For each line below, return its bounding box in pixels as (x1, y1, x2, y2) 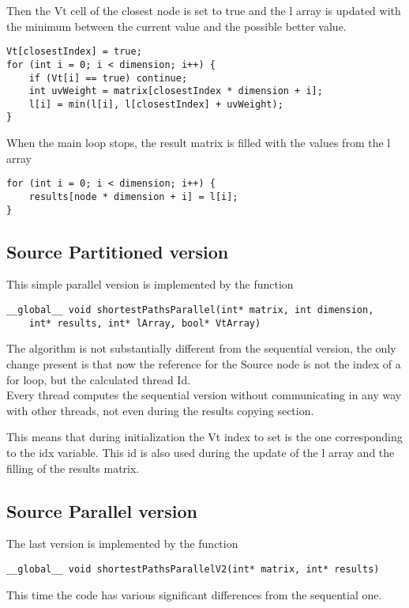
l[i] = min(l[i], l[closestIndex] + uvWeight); (28, 98, 283, 110)
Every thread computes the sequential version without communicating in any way (6, 387, 402, 403)
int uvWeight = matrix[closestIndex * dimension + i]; (28, 85, 323, 97)
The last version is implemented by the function (6, 535, 238, 552)
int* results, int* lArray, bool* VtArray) (28, 317, 261, 329)
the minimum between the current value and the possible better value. (6, 17, 347, 34)
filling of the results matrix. (6, 459, 140, 476)
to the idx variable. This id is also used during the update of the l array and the (6, 444, 395, 460)
